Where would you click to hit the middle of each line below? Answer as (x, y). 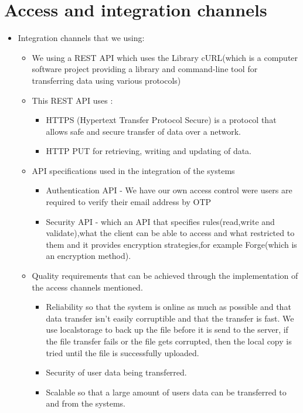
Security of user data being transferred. (116, 372)
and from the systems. (86, 403)
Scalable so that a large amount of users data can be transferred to (166, 392)
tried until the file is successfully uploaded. (122, 352)
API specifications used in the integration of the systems (133, 170)
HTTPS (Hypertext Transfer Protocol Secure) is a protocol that (161, 120)
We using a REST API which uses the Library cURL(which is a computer (165, 57)
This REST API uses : (72, 100)
